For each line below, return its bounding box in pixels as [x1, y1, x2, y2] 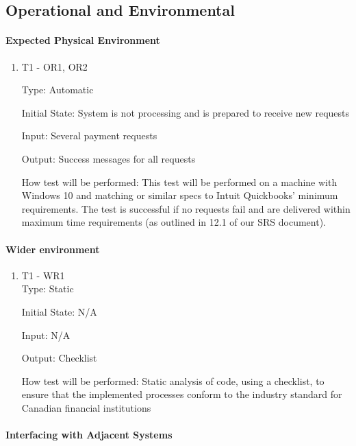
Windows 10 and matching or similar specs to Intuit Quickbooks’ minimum [21, 188, 338, 202]
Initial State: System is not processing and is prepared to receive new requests [21, 105, 350, 119]
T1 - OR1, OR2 [21, 59, 88, 73]
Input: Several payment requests [21, 128, 157, 143]
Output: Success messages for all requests [21, 151, 196, 165]
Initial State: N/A [21, 304, 97, 318]
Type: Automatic [21, 82, 94, 97]
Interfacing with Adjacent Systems [5, 427, 173, 442]
